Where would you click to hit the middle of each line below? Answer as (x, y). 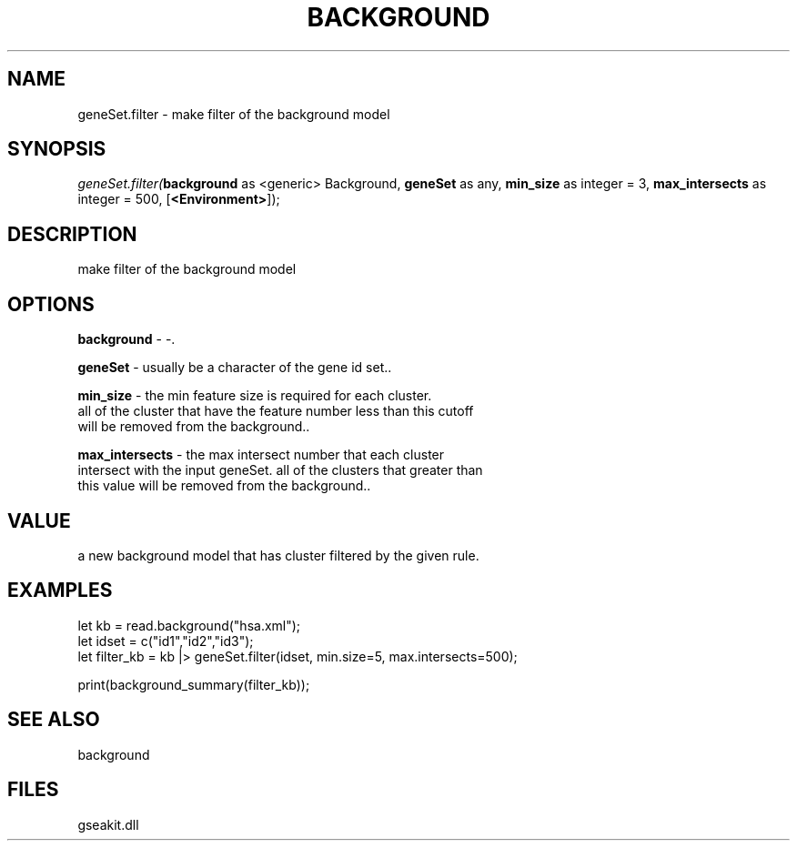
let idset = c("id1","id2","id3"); (166, 641)
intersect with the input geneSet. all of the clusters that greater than (280, 470)
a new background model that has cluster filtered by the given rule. (278, 555)
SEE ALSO (54, 720)
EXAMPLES (60, 591)
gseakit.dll (108, 824)
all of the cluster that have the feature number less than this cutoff (276, 411)
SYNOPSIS (57, 149)
